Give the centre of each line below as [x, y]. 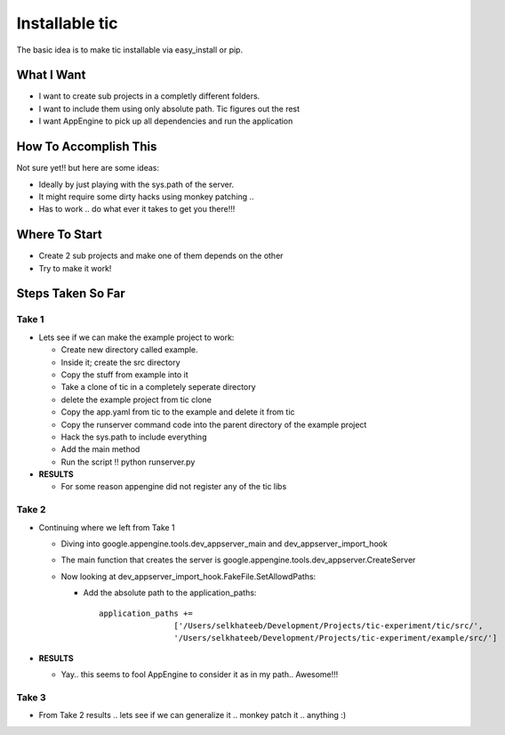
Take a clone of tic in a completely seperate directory [159, 387]
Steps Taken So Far [71, 294]
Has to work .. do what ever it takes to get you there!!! [137, 209]
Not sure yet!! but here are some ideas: [88, 168]
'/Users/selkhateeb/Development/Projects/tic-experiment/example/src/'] [336, 638]
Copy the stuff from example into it [124, 375]
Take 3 [31, 697]
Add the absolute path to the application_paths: [170, 593]
